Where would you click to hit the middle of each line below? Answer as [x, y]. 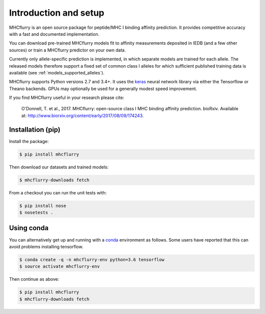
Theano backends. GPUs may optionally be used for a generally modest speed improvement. [103, 89]
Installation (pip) [35, 130]
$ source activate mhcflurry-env [60, 266]
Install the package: [29, 141]
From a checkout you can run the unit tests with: [58, 193]
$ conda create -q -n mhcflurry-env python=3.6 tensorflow [92, 259]
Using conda [29, 228]
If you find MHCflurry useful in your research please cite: [67, 97]
